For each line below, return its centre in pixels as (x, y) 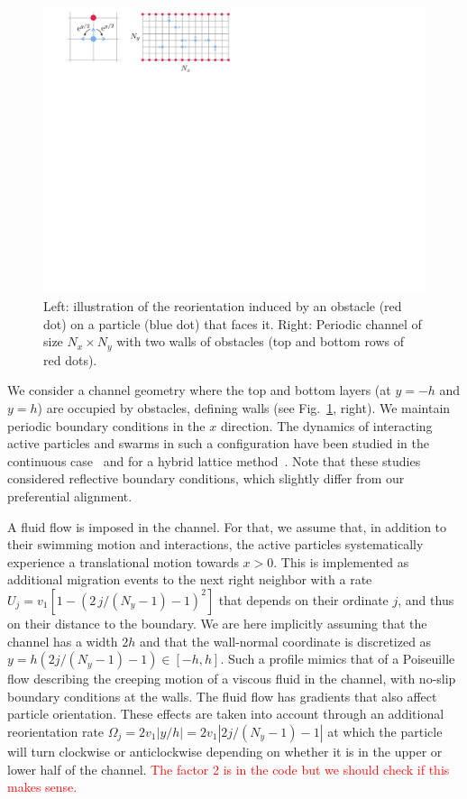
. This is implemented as (341, 561)
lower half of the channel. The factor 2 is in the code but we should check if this (229, 769)
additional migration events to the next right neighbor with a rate (190, 579)
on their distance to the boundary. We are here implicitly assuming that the (217, 623)
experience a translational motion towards (123, 561)
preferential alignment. (70, 496)
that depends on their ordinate (303, 599)
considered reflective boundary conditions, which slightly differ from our (206, 478)
